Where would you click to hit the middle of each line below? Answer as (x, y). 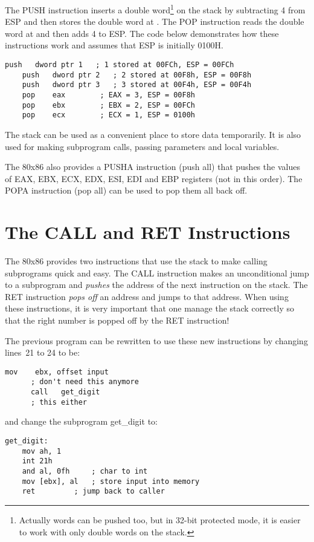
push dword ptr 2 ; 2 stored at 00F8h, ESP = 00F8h (137, 75)
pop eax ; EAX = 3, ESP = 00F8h (108, 95)
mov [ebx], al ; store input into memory (111, 481)
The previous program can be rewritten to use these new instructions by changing (156, 340)
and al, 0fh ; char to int (85, 471)
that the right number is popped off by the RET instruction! (117, 320)
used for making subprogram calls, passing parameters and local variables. (142, 146)
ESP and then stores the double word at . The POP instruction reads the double (155, 21)
